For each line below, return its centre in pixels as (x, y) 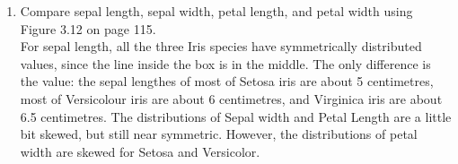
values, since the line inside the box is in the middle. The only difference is (225, 63)
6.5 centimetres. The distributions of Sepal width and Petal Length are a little (236, 116)
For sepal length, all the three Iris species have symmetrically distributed (221, 46)
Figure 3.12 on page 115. (88, 28)
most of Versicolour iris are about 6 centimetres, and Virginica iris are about (231, 98)
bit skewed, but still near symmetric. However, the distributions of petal (219, 134)
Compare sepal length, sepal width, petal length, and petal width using (216, 11)
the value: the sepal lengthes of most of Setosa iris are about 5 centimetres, (227, 81)
